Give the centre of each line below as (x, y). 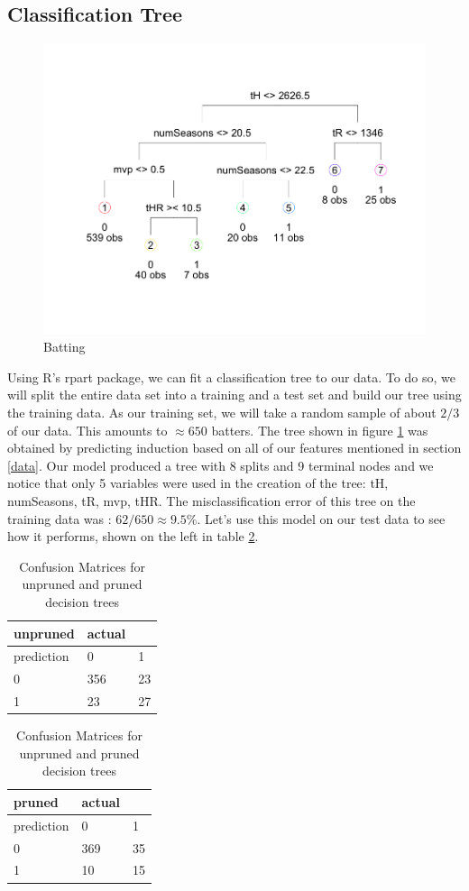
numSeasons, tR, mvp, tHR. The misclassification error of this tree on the (212, 500)
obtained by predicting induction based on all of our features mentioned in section (234, 448)
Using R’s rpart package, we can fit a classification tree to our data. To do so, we (231, 377)
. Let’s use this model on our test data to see (321, 518)
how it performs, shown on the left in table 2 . (133, 536)
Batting (64, 347)
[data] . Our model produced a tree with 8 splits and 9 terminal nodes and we (221, 465)
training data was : (60, 518)
